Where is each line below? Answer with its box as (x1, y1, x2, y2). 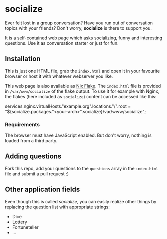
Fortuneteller (12, 224, 39, 230)
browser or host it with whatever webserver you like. (5, 73, 113, 79)
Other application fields (5, 185, 80, 194)
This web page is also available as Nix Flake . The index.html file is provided (5, 83, 161, 89)
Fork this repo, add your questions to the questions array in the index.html (5, 165, 159, 171)
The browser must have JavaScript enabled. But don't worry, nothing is (5, 132, 152, 138)
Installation (5, 55, 41, 63)
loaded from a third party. (5, 138, 58, 144)
